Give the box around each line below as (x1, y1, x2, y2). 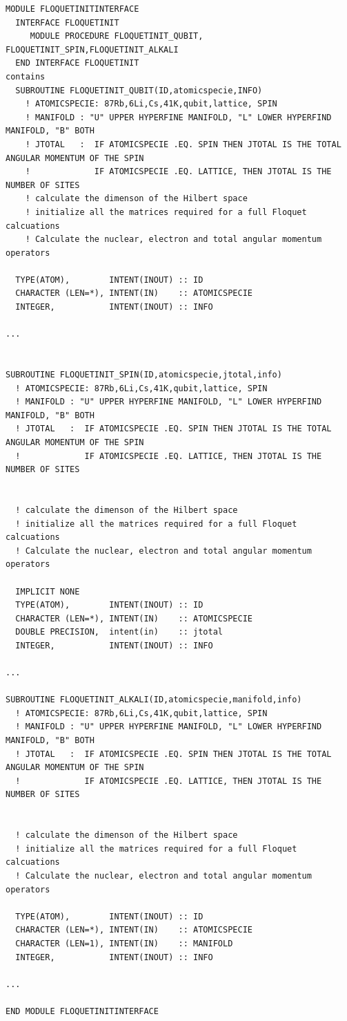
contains (6, 71, 46, 82)
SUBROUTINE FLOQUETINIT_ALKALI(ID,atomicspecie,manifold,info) (6, 695, 302, 705)
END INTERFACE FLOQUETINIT (15, 58, 139, 68)
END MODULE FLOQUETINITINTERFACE (6, 1006, 159, 1016)
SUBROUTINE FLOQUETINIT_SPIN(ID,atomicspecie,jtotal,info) (6, 370, 282, 380)
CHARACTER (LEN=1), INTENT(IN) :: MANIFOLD (15, 938, 233, 948)
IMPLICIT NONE (15, 586, 80, 597)
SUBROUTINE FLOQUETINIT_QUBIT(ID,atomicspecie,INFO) (15, 85, 263, 95)
